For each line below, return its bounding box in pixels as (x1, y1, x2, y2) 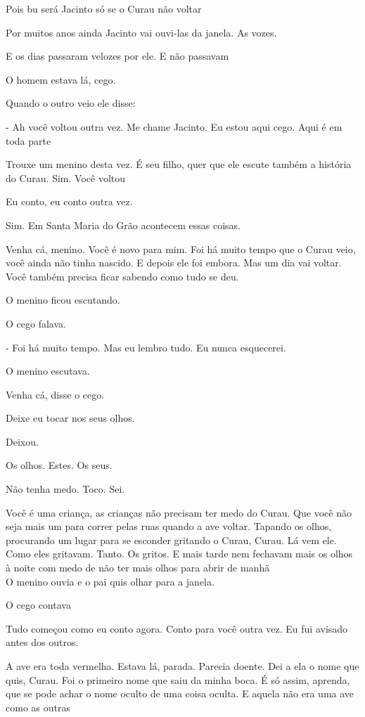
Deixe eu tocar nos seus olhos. (6, 411, 135, 425)
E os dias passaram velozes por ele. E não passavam (6, 49, 229, 63)
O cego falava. (6, 316, 66, 330)
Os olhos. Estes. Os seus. (6, 458, 113, 472)
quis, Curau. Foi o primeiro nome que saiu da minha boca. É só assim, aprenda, (6, 672, 350, 687)
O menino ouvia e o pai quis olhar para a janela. (6, 574, 214, 588)
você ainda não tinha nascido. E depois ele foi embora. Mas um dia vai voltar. (6, 255, 342, 270)
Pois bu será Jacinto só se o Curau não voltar (6, 1, 202, 15)
